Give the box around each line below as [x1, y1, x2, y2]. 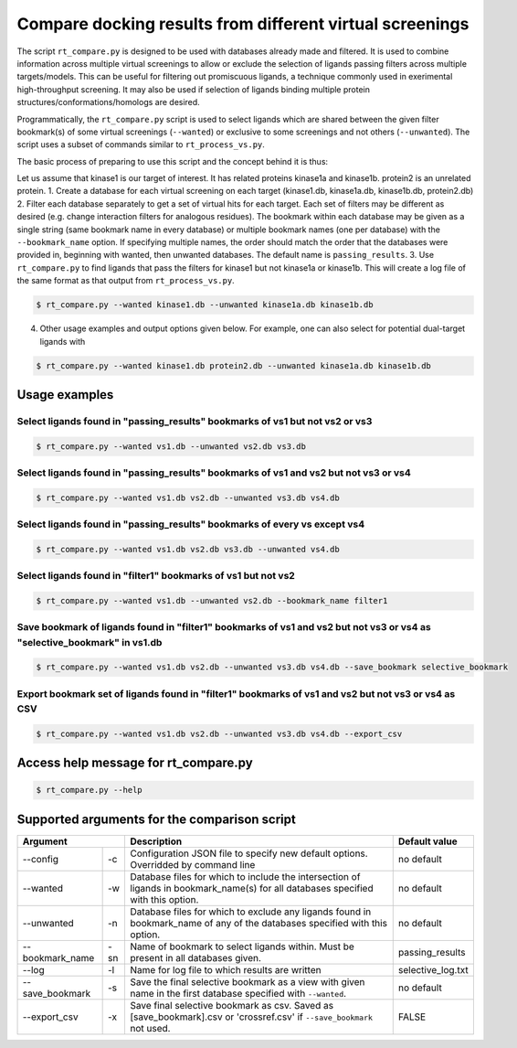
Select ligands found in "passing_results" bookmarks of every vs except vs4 [16, 518, 365, 530]
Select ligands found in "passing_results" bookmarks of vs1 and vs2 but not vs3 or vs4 [16, 466, 411, 479]
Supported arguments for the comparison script [16, 811, 296, 827]
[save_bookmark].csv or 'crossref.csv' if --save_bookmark [130, 1011, 374, 1023]
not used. [130, 1021, 171, 1034]
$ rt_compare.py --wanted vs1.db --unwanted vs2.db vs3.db [36, 441, 306, 452]
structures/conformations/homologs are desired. [16, 97, 200, 108]
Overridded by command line [130, 858, 256, 871]
